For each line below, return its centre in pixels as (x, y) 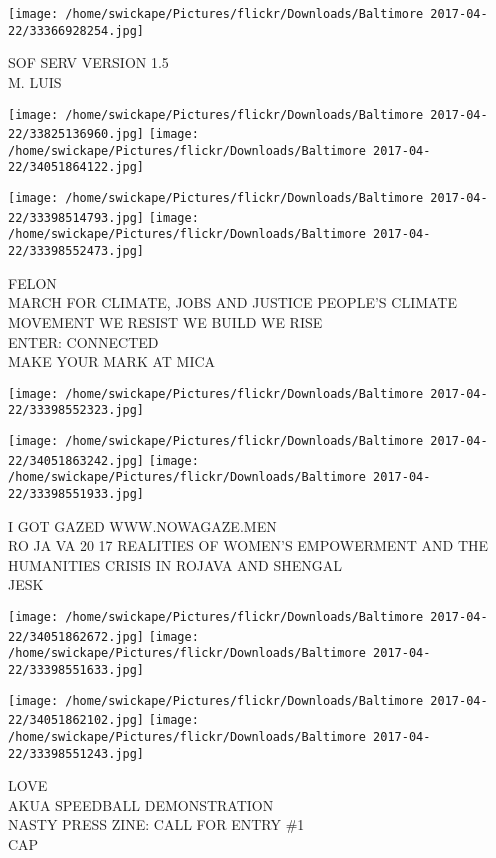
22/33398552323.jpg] (76, 410)
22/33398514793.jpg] (76, 217)
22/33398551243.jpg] (76, 753)
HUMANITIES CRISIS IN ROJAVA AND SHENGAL (175, 564)
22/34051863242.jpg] (76, 460)
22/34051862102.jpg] (76, 720)
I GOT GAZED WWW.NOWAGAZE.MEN (142, 525)
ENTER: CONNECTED (83, 341)
